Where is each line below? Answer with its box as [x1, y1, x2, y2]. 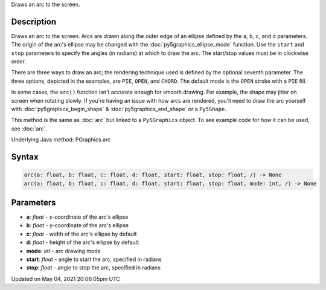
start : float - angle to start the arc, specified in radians [26, 256, 162, 263]
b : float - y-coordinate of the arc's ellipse [26, 222, 129, 229]
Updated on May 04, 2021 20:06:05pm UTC [11, 275, 121, 282]
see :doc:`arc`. [11, 124, 48, 132]
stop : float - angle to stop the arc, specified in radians [26, 264, 161, 271]
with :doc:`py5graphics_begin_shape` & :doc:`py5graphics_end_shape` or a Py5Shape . [11, 106, 226, 113]
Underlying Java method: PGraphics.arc [11, 136, 111, 143]
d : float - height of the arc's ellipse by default [26, 239, 139, 246]
